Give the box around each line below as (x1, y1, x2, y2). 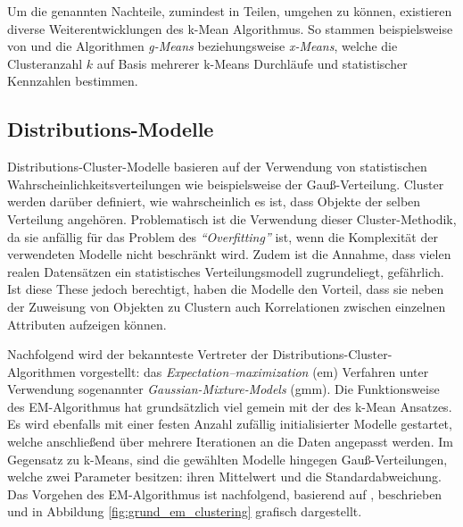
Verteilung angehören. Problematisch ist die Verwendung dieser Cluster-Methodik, (7, 209, 457, 228)
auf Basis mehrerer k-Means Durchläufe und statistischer (96, 54, 408, 72)
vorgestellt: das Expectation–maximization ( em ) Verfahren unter (79, 362, 429, 381)
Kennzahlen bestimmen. (7, 71, 138, 90)
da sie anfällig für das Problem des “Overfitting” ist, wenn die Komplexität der (7, 227, 438, 246)
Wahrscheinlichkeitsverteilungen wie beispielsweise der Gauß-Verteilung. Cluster (7, 174, 444, 193)
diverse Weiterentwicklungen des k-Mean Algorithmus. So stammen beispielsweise (7, 19, 453, 38)
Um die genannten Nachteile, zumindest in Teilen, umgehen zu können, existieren (7, 2, 452, 20)
